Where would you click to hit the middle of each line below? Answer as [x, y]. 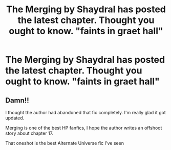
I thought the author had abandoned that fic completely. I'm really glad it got [86, 112]
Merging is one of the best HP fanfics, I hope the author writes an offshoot [84, 128]
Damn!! [17, 100]
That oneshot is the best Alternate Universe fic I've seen [65, 143]
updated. [15, 118]
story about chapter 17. [29, 133]
